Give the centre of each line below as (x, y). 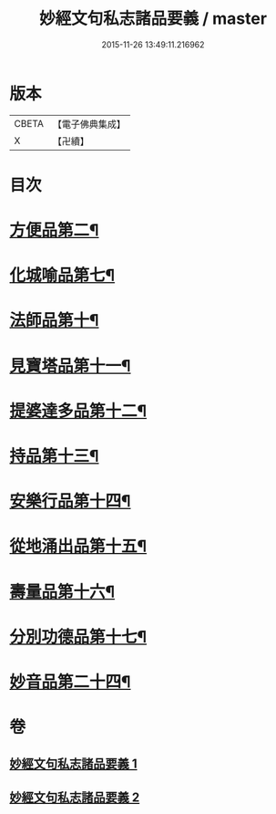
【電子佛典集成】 (89, 124)
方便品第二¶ (54, 230)
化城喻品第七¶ (62, 276)
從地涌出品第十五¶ (78, 546)
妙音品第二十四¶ (70, 682)
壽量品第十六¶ (62, 592)
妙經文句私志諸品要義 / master (153, 19)
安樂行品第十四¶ (70, 501)
